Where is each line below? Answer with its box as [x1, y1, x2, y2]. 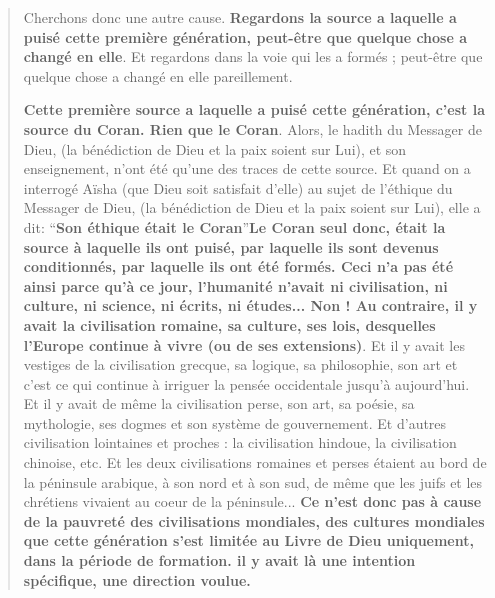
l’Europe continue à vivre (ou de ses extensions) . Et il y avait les [23, 334, 465, 355]
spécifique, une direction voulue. [23, 569, 251, 590]
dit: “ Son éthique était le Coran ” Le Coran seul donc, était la [23, 216, 446, 237]
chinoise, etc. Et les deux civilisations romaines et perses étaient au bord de [23, 452, 487, 473]
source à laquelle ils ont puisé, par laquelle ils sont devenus [23, 236, 439, 257]
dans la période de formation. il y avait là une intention [23, 550, 416, 571]
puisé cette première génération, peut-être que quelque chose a [23, 26, 468, 47]
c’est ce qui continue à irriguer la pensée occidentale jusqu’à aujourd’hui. [23, 373, 470, 394]
